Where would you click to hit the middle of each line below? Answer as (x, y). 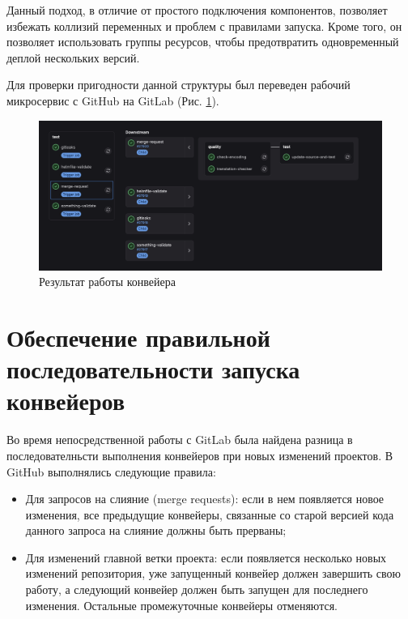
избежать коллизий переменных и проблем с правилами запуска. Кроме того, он (204, 26)
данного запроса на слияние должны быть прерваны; (156, 530)
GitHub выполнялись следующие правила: (111, 471)
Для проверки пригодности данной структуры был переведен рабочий (178, 85)
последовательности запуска (153, 369)
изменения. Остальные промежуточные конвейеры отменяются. (181, 605)
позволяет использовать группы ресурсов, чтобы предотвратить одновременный (203, 42)
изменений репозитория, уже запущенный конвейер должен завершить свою (213, 573)
